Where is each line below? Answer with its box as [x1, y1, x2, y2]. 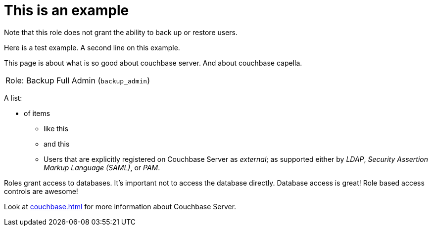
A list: [4, 93, 22, 102]
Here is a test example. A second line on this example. [4, 43, 180, 52]
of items [24, 109, 50, 117]
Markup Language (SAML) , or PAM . [44, 163, 160, 172]
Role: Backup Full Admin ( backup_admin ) [5, 75, 150, 85]
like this [44, 124, 68, 133]
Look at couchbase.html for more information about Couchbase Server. [4, 202, 237, 211]
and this [44, 139, 70, 148]
